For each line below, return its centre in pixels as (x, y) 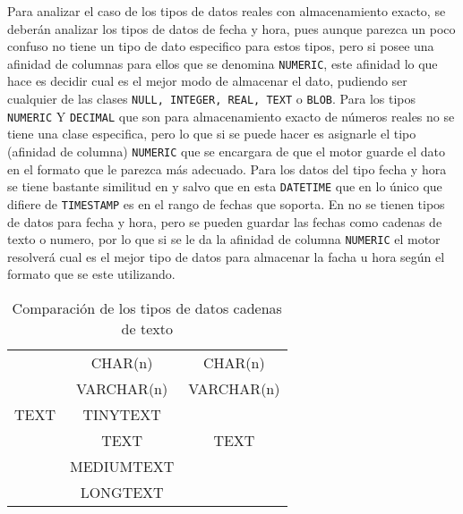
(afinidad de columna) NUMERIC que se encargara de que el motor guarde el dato (227, 151)
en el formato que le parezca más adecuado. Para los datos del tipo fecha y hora (227, 169)
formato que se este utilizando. (91, 274)
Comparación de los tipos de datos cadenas (147, 308)
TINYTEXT (122, 414)
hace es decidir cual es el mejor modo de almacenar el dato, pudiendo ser (207, 81)
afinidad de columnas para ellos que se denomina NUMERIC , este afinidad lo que (223, 63)
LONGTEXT (122, 492)
